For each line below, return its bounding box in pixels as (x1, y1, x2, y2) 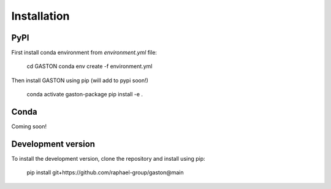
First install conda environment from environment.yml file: (11, 49, 158, 56)
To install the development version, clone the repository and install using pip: (11, 155, 205, 163)
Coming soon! (11, 123, 47, 130)
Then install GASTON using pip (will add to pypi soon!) (11, 77, 148, 84)
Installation (11, 9, 70, 23)
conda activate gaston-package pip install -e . (26, 91, 143, 98)
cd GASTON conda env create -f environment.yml (26, 63, 153, 70)
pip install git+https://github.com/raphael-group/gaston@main (26, 169, 184, 176)
